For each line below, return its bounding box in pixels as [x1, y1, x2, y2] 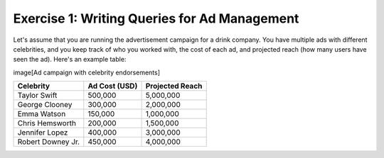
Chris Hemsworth [17, 118, 76, 128]
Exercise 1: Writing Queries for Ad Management [13, 11, 299, 26]
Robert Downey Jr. [17, 137, 80, 147]
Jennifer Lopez [17, 128, 68, 137]
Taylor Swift [17, 91, 58, 101]
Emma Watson [17, 109, 66, 119]
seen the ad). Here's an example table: [13, 55, 127, 64]
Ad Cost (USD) [87, 81, 138, 91]
